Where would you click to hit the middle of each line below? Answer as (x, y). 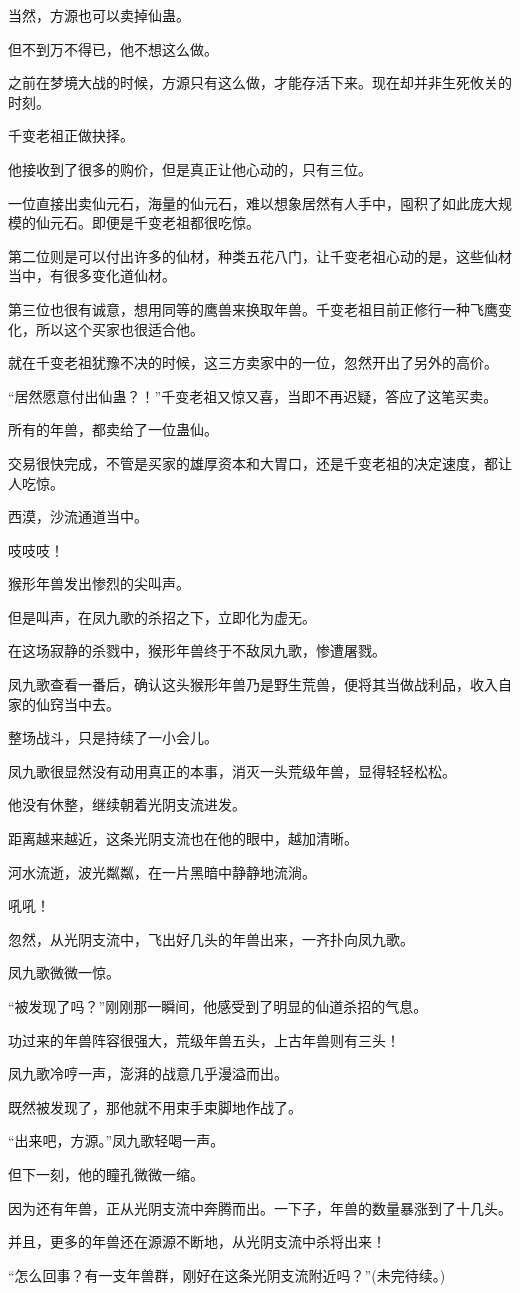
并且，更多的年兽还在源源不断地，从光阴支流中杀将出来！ (197, 1241)
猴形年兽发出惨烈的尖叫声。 (99, 583)
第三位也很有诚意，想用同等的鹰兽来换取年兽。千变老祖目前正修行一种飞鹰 (253, 308)
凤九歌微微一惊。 (64, 972)
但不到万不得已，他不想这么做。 (113, 48)
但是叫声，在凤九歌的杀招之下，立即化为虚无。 (162, 616)
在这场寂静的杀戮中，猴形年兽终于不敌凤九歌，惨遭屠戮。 (197, 650)
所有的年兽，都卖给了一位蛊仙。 (113, 429)
